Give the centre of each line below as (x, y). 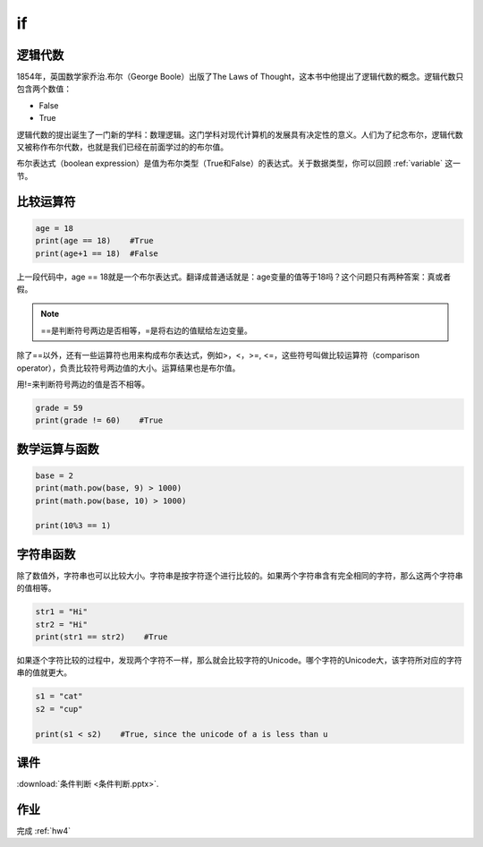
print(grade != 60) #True (99, 420)
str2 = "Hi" (62, 624)
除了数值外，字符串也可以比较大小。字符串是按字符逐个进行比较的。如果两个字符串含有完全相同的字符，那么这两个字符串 (240, 575)
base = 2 (55, 475)
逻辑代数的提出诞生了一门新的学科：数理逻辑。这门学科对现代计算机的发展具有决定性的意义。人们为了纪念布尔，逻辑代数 (240, 134)
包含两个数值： (44, 89)
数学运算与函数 (58, 449)
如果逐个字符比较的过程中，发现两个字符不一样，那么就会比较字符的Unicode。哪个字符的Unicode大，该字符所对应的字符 (239, 660)
